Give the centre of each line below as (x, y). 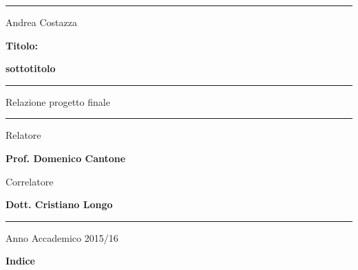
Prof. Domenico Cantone (66, 158)
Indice (20, 261)
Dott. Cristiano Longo (59, 204)
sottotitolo (31, 68)
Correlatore (30, 181)
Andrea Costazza (41, 22)
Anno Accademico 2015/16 (62, 237)
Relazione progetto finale (58, 101)
